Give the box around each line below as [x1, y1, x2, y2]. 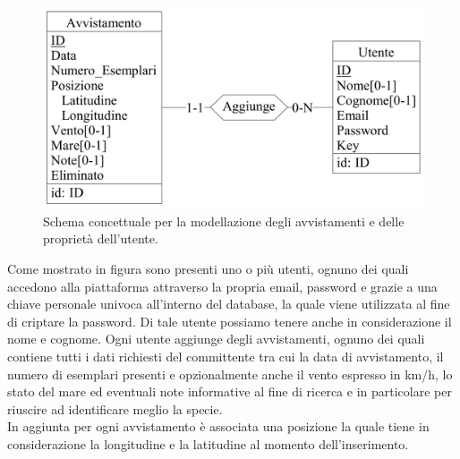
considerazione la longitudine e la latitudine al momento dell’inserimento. [7, 434, 409, 453]
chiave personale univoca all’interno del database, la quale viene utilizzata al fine [7, 294, 450, 313]
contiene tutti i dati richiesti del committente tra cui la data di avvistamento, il [7, 347, 444, 365]
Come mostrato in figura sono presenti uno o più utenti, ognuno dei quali [7, 259, 409, 278]
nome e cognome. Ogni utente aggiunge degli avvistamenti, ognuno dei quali [7, 329, 425, 348]
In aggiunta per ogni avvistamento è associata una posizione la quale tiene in [7, 417, 430, 436]
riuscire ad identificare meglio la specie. [7, 399, 223, 418]
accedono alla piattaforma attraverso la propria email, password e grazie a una [7, 276, 438, 295]
